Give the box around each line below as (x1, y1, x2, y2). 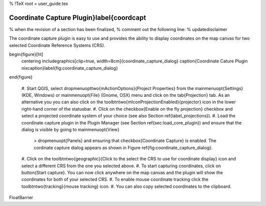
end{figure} (9, 74, 33, 80)
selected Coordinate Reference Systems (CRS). (9, 42, 105, 48)
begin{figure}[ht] (9, 52, 44, 58)
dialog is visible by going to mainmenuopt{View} (21, 126, 120, 132)
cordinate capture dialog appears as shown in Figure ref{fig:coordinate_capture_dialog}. (33, 145, 213, 150)
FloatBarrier (9, 195, 33, 201)
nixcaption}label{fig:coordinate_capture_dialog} (21, 65, 118, 71)
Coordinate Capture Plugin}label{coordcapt (9, 13, 146, 22)
